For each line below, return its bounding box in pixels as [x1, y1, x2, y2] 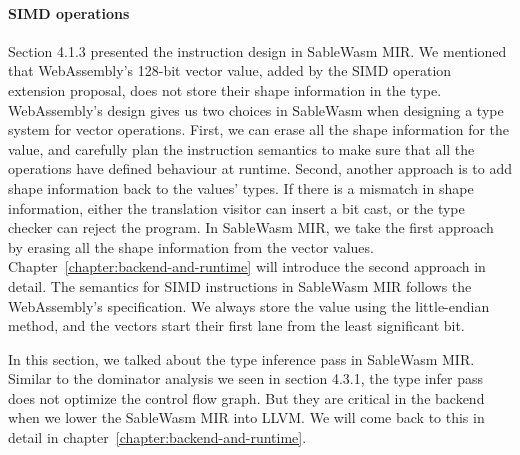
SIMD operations [8, 2, 130, 23]
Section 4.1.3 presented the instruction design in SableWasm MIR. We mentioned [8, 40, 507, 61]
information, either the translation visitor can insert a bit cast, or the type [8, 197, 465, 218]
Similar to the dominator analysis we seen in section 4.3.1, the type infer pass [8, 368, 484, 389]
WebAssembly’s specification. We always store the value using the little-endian [8, 295, 490, 316]
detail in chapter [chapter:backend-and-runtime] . [8, 427, 307, 448]
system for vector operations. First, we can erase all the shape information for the [8, 119, 510, 140]
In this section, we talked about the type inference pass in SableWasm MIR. [8, 348, 475, 369]
